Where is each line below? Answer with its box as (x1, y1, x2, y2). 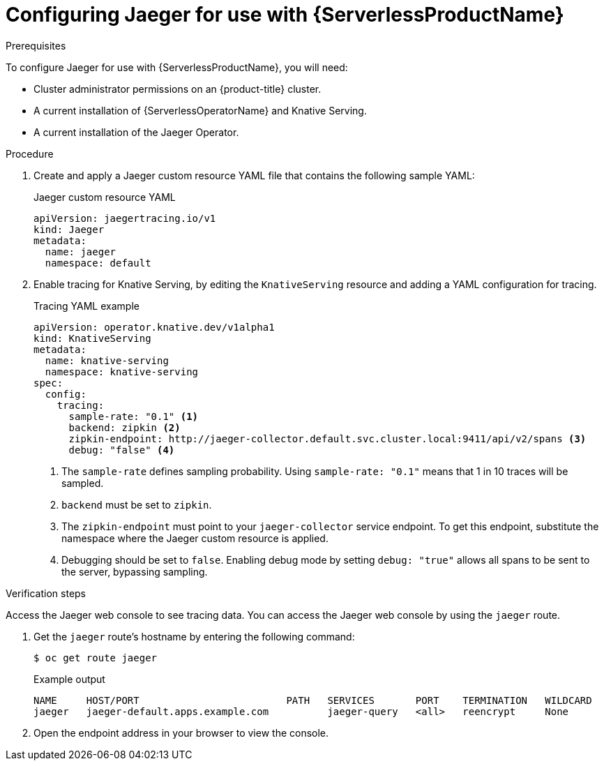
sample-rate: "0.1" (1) (68, 410, 199, 422)
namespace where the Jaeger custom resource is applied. (61, 532, 329, 544)
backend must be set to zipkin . (61, 498, 212, 511)
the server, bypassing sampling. (61, 565, 208, 578)
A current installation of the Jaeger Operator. (33, 126, 239, 138)
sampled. (61, 476, 104, 489)
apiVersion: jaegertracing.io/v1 (33, 212, 216, 224)
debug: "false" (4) (68, 444, 175, 456)
